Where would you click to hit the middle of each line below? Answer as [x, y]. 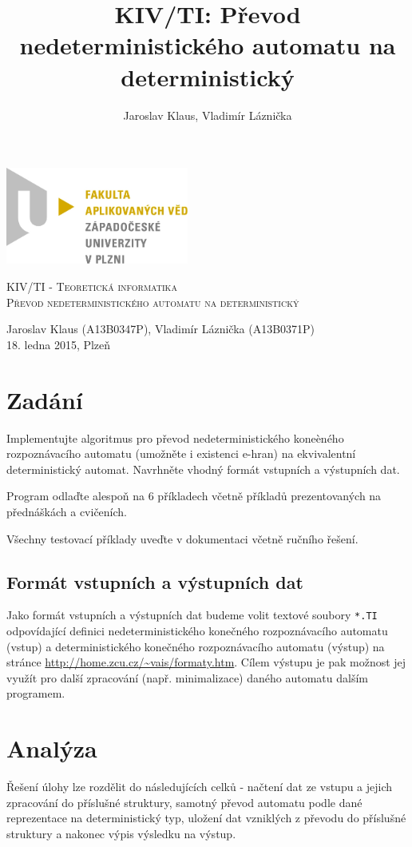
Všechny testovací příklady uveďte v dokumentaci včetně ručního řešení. [182, 538]
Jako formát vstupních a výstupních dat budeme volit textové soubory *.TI [192, 615]
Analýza [52, 748]
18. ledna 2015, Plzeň [59, 344]
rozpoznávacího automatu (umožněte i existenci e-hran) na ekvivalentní [181, 453]
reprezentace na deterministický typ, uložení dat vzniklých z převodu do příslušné [206, 818]
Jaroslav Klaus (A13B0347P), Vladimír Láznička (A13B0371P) [161, 329]
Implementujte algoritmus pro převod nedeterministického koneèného [175, 437]
